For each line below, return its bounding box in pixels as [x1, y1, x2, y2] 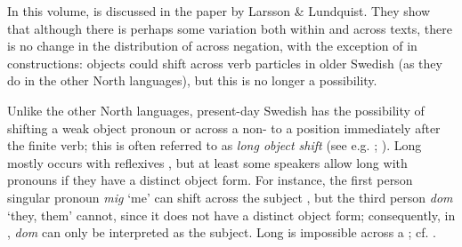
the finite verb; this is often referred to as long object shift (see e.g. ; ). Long [7, 136, 422, 155]
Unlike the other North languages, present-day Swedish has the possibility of [7, 100, 425, 119]
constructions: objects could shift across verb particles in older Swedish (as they [7, 53, 442, 72]
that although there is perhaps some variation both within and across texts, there [7, 19, 453, 37]
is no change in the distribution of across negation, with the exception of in [7, 36, 417, 55]
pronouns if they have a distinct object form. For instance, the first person [7, 171, 413, 189]
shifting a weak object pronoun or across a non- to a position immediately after [7, 118, 441, 137]
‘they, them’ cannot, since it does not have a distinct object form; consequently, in [7, 205, 456, 224]
